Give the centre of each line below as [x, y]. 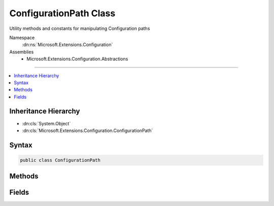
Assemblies [22, 52]
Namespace [22, 38]
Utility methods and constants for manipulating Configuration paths [80, 28]
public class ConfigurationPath [60, 160]
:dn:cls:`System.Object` [46, 123]
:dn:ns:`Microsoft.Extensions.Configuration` [67, 45]
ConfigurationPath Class [62, 13]
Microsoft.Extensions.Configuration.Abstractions [77, 59]
